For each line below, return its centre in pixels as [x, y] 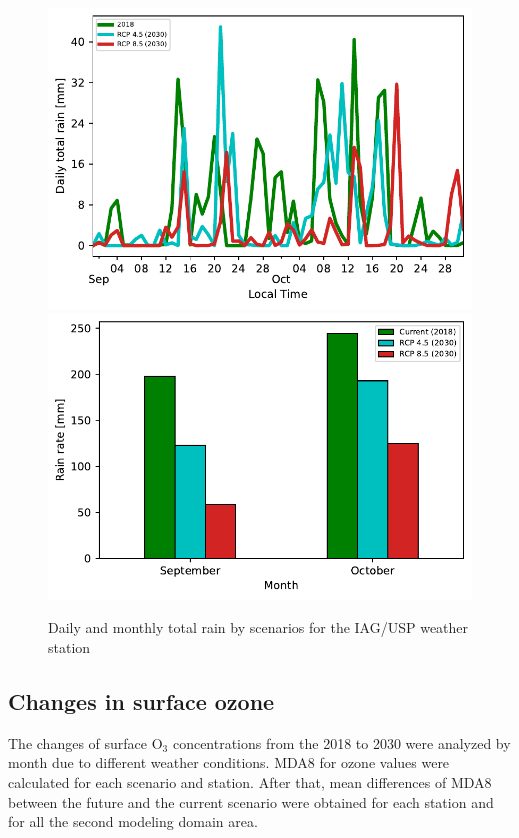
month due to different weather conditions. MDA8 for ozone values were [229, 762]
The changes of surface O [85, 742]
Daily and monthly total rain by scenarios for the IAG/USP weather [258, 627]
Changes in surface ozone [141, 700]
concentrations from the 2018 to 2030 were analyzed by [341, 742]
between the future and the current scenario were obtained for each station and [251, 801]
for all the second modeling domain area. [133, 821]
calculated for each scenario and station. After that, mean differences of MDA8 [250, 781]
